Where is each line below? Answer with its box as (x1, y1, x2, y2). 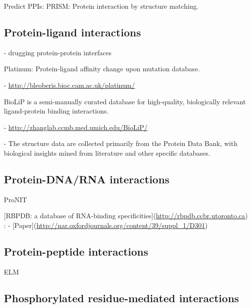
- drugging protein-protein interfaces (4, 47, 111, 57)
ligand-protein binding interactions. (4, 106, 109, 116)
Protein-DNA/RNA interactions (4, 171, 170, 186)
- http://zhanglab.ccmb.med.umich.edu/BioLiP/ (4, 122, 148, 132)
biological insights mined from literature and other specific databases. (4, 147, 210, 158)
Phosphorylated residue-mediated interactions (4, 290, 239, 305)
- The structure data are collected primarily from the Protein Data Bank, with (4, 138, 237, 148)
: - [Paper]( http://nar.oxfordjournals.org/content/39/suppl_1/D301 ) (4, 220, 208, 230)
